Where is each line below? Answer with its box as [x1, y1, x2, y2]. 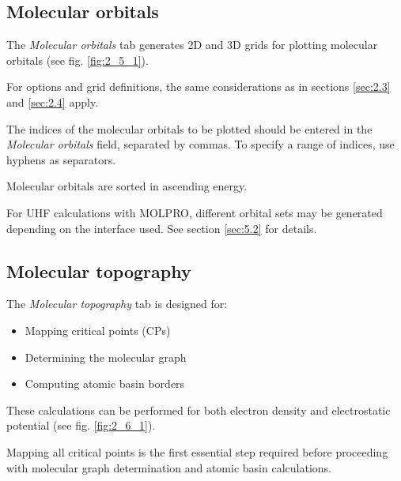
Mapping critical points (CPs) [25, 321, 171, 338]
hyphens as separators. [6, 151, 116, 167]
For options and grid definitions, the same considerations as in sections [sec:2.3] [6, 78, 391, 95]
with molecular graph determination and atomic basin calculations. [6, 459, 331, 475]
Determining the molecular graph [25, 348, 187, 365]
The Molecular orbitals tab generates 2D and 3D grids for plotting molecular [6, 36, 378, 53]
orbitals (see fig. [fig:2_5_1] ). [6, 51, 149, 68]
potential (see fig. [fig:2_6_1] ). [6, 417, 156, 434]
